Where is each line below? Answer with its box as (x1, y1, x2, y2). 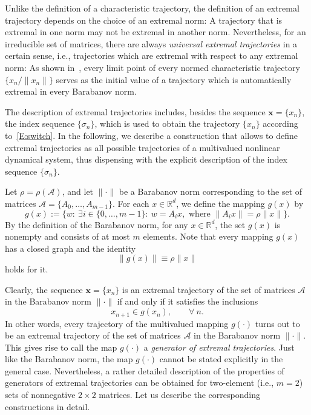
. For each (113, 197, 149, 209)
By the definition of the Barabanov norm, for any (5, 218, 188, 231)
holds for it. (5, 263, 48, 275)
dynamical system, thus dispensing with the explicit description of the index (5, 153, 287, 166)
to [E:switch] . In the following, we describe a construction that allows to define (5, 129, 298, 141)
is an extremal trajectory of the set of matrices (122, 283, 295, 295)
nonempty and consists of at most (5, 230, 130, 243)
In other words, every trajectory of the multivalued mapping (5, 317, 229, 329)
